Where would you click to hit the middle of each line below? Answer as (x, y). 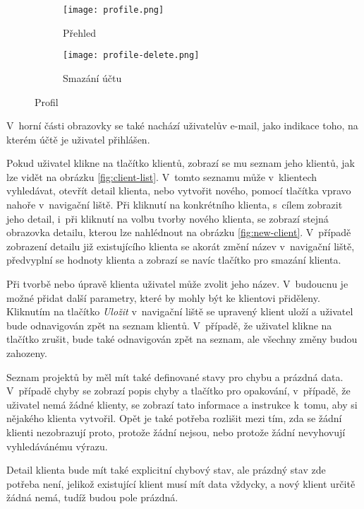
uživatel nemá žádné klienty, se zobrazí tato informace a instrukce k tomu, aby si (182, 404)
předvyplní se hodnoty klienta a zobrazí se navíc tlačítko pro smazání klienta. (174, 260)
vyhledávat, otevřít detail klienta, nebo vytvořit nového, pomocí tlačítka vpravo (179, 191)
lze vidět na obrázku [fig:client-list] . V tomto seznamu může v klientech (162, 176)
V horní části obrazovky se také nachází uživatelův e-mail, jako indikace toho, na (182, 125)
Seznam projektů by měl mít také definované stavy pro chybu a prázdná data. (175, 376)
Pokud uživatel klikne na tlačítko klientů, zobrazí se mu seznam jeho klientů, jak (181, 163)
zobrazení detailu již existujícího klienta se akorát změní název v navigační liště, (181, 246)
